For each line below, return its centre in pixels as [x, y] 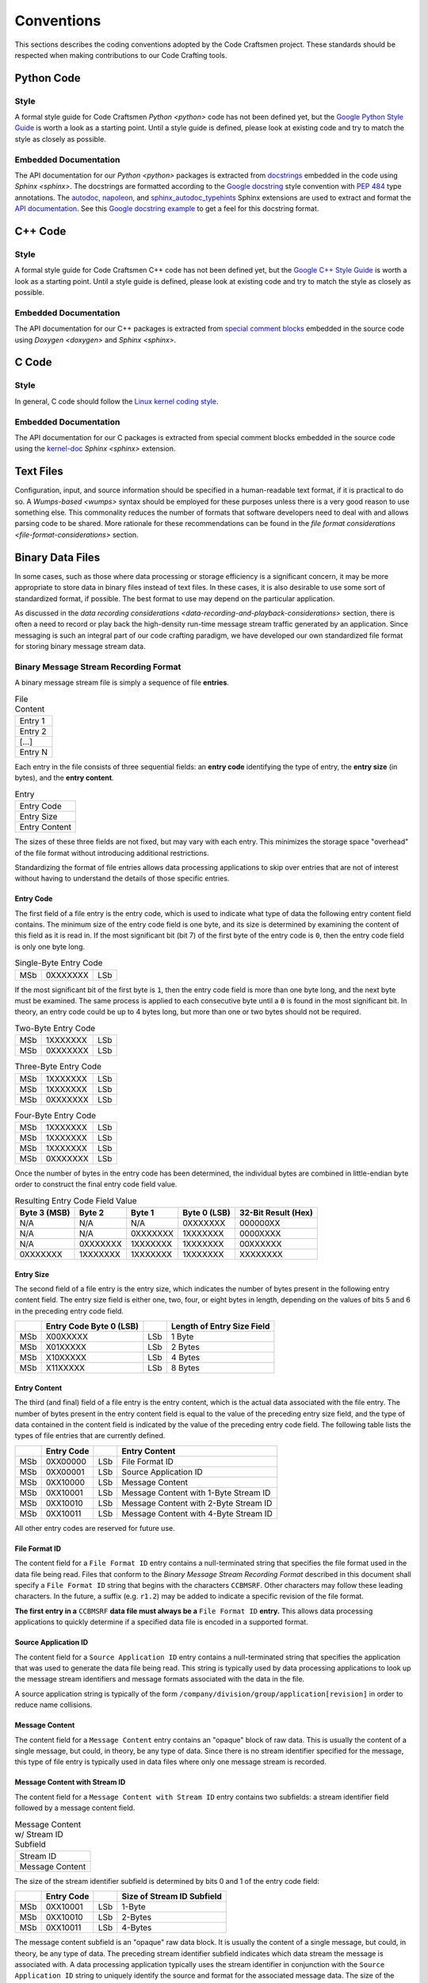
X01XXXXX [66, 1347]
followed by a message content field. [75, 1808]
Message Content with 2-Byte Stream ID [197, 1503]
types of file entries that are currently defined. [90, 1436]
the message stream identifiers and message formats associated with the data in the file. [160, 1679]
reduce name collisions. [53, 1705]
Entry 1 [32, 720]
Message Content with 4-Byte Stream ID [197, 1513]
